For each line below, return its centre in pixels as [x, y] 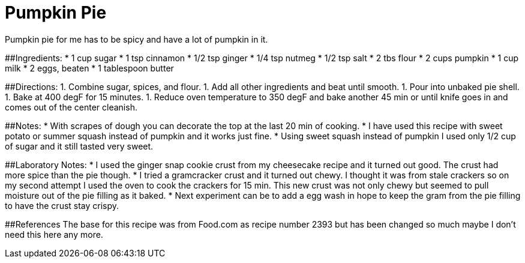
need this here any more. [54, 234]
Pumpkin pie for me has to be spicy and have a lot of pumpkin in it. [136, 39]
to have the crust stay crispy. [62, 205]
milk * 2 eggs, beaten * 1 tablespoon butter [89, 68]
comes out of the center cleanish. [71, 107]
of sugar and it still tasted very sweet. [79, 146]
